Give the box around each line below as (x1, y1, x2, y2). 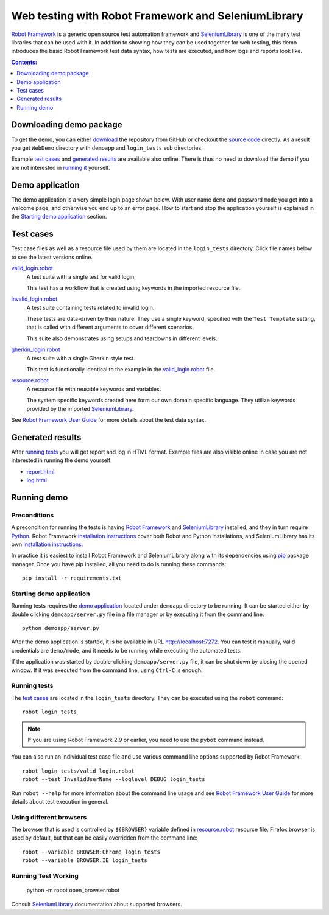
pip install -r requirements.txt (22, 575, 122, 581)
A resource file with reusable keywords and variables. (26, 385, 161, 393)
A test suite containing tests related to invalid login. (26, 304, 155, 311)
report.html (26, 468, 55, 475)
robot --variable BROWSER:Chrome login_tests (22, 848, 161, 855)
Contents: (11, 58, 38, 66)
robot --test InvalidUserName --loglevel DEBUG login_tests (22, 776, 205, 783)
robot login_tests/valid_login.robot (22, 767, 135, 774)
